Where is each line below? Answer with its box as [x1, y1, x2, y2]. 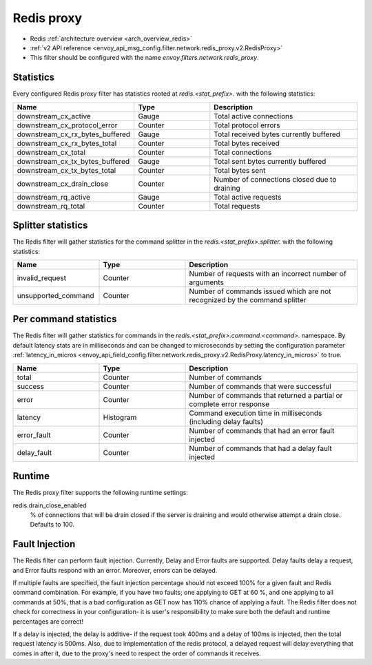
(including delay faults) [189, 416, 264, 426]
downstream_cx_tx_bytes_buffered [17, 156, 130, 166]
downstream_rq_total [17, 201, 85, 211]
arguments [189, 277, 224, 287]
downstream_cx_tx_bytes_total [17, 165, 116, 175]
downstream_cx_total [17, 147, 86, 157]
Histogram [103, 412, 137, 422]
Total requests [214, 201, 260, 211]
